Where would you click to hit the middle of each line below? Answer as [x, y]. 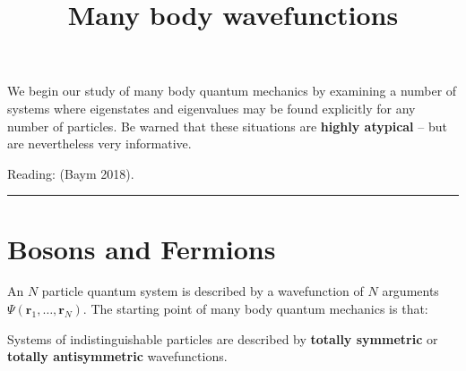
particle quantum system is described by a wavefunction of [203, 291]
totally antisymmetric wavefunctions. [117, 356]
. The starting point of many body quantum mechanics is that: [255, 309]
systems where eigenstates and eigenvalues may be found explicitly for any [211, 108]
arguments [410, 291]
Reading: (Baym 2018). [71, 173]
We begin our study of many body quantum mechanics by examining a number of [232, 91]
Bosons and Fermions [142, 248]
